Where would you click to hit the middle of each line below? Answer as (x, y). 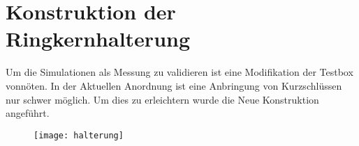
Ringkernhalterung (98, 39)
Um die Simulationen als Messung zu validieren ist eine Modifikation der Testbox (179, 72)
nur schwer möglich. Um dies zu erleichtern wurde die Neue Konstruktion (162, 99)
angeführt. (28, 113)
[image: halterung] (79, 135)
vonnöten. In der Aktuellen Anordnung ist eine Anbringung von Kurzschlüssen (174, 85)
